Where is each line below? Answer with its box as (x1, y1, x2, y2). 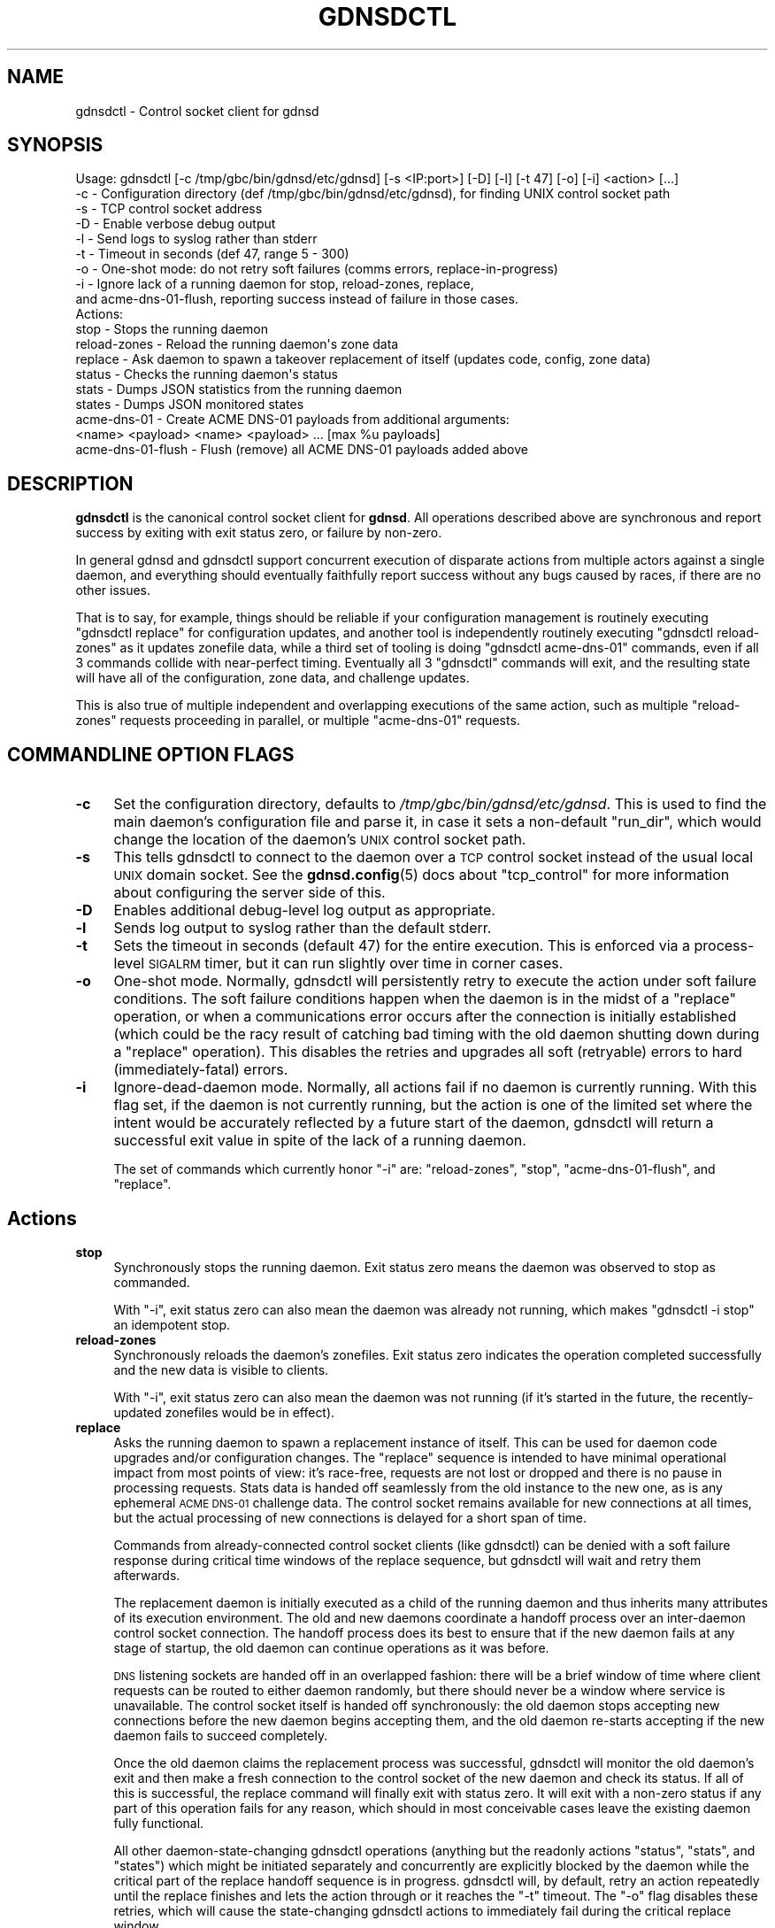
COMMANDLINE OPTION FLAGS (7, 743, 295, 766)
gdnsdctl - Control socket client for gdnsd (75, 103, 319, 119)
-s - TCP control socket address (75, 201, 263, 217)
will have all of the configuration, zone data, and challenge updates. (75, 670, 470, 686)
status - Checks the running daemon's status (75, 366, 338, 382)
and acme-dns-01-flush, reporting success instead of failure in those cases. (75, 291, 518, 307)
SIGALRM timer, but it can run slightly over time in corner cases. (148, 954, 564, 973)
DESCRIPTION (7, 472, 134, 495)
